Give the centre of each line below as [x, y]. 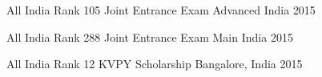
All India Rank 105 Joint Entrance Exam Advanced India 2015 [161, 10]
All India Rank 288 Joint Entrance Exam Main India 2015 [150, 36]
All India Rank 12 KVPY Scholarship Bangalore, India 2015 [155, 64]
